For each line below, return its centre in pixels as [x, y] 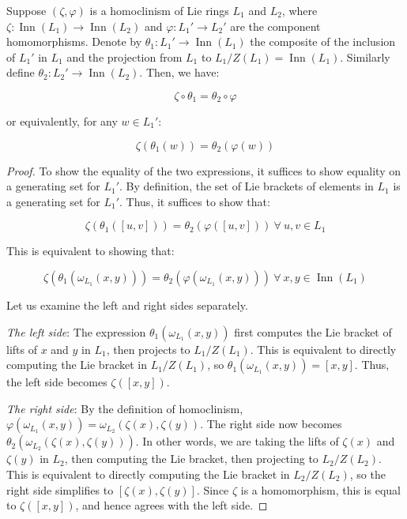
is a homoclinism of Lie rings [159, 10]
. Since [213, 489]
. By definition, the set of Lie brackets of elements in [247, 186]
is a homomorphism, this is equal [320, 489]
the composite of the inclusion [323, 41]
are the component [275, 26]
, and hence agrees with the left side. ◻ [171, 505]
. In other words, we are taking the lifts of [237, 441]
